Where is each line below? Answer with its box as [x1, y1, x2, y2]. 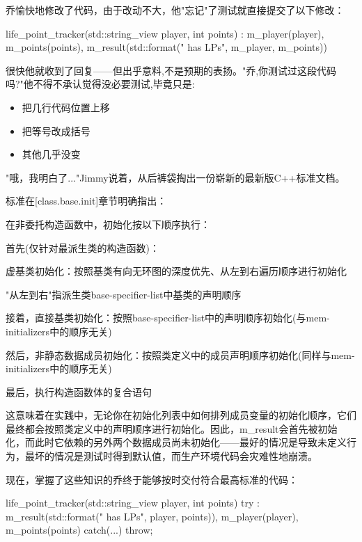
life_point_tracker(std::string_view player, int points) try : [6, 495, 260, 510]
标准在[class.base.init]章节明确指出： [6, 193, 167, 208]
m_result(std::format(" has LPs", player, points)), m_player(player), [6, 509, 299, 523]
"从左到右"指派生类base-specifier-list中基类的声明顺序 [6, 287, 242, 301]
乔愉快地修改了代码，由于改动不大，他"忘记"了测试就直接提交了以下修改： [6, 3, 345, 17]
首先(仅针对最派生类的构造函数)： [6, 240, 159, 255]
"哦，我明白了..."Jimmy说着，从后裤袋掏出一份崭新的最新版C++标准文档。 [6, 170, 345, 184]
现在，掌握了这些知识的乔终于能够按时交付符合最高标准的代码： [6, 472, 298, 486]
